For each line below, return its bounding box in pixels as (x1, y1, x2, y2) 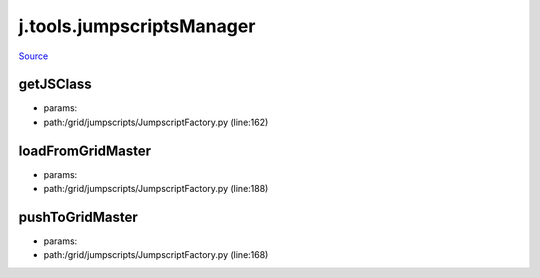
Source (18, 50, 49, 62)
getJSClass (18, 76, 92, 93)
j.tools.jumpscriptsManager (18, 15, 256, 37)
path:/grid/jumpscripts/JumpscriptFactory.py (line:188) (43, 183, 269, 195)
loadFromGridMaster (18, 142, 152, 159)
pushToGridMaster (18, 208, 139, 225)
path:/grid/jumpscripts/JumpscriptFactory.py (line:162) (43, 116, 269, 128)
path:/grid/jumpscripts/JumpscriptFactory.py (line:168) (43, 249, 269, 261)
